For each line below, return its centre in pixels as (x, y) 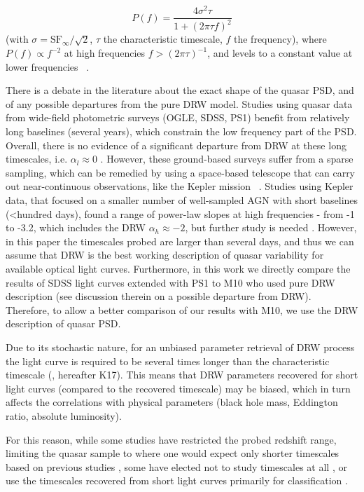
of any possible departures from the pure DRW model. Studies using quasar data (179, 103)
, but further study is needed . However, (271, 227)
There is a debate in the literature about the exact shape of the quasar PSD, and (180, 90)
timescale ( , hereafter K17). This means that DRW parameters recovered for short (182, 375)
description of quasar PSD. (63, 323)
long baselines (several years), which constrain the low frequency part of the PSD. (181, 131)
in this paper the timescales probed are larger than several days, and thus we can (180, 241)
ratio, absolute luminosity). (64, 415)
